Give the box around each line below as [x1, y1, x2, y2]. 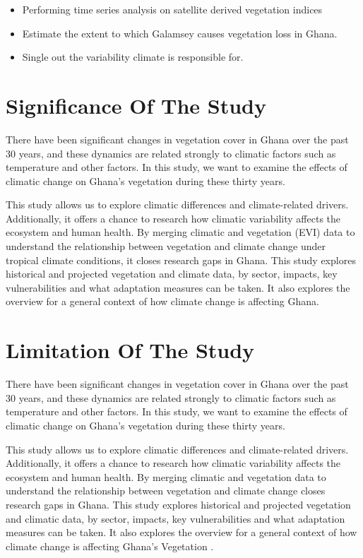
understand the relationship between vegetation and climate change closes [6, 483, 326, 498]
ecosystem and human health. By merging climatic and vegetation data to [6, 469, 326, 484]
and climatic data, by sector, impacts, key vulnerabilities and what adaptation [6, 511, 345, 526]
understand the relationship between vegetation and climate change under [6, 239, 326, 254]
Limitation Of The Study [6, 336, 255, 364]
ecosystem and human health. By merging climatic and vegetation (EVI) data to [6, 225, 355, 239]
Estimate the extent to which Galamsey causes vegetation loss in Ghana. [22, 25, 338, 40]
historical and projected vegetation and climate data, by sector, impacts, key [6, 266, 338, 281]
